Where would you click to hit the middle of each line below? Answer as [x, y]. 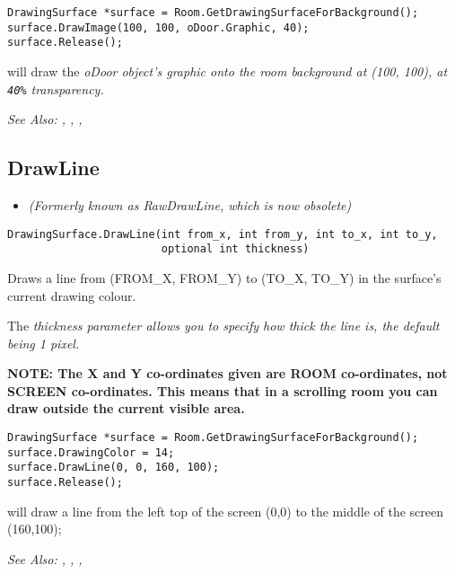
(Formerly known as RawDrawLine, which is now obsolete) [190, 205]
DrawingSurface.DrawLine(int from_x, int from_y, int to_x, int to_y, [223, 234]
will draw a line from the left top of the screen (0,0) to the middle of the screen [225, 511]
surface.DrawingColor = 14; [91, 452]
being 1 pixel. [44, 343]
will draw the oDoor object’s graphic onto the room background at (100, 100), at [227, 71]
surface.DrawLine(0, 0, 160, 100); [114, 468]
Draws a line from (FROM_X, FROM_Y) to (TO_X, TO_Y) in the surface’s [224, 277]
